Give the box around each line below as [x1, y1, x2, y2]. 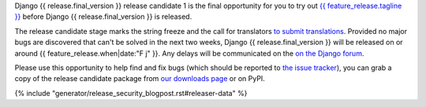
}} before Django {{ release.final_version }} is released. [14, 12, 192, 21]
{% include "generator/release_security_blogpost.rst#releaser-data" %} [14, 88, 248, 98]
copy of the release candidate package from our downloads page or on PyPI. [14, 74, 266, 83]
